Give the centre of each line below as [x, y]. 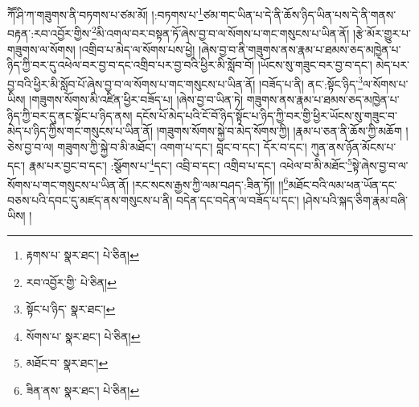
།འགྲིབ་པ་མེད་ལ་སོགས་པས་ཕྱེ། [137, 49]
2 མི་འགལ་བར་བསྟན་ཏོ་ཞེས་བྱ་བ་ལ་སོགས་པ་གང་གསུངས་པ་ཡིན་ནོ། [221, 32]
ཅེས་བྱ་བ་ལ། [31, 146]
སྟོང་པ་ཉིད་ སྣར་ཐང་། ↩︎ [71, 309]
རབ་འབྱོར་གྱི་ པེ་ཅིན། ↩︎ [71, 282]
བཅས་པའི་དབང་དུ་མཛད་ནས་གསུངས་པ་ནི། [90, 199]
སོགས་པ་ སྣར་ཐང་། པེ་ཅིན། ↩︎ [83, 336]
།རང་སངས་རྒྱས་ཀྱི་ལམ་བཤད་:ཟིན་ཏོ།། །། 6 [210, 183]
